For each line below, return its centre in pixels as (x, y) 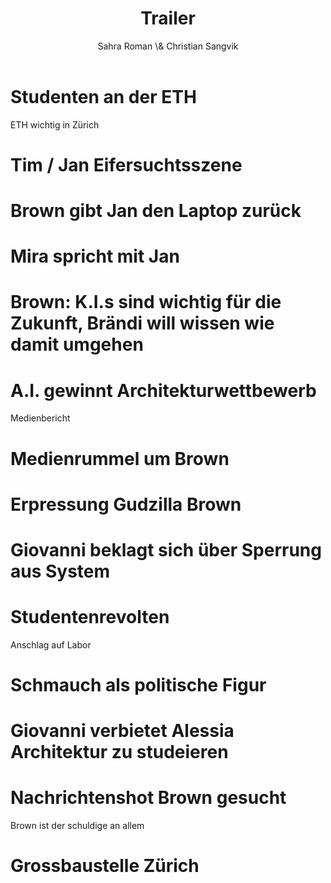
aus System (60, 571)
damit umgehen (77, 344)
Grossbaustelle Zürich (105, 866)
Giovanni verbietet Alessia (122, 731)
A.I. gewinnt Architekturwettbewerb (163, 390)
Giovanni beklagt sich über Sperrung (166, 549)
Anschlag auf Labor (51, 644)
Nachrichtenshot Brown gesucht (148, 798)
